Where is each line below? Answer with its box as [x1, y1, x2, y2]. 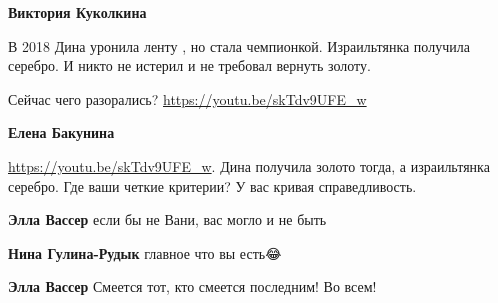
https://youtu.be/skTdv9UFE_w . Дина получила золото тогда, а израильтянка [8, 155, 490, 176]
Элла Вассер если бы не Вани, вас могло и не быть [8, 209, 327, 230]
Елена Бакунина [8, 122, 115, 143]
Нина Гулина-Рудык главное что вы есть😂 [8, 242, 282, 263]
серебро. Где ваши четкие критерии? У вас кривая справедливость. [8, 175, 417, 196]
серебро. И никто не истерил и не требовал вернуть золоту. [8, 55, 371, 76]
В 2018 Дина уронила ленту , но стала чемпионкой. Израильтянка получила [8, 35, 470, 56]
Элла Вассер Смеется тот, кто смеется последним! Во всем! [8, 276, 377, 297]
